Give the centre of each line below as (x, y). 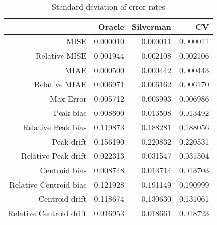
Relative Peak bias (55, 127)
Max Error (68, 98)
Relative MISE (61, 56)
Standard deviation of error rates (108, 7)
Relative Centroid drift (47, 213)
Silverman (152, 26)
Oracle (111, 26)
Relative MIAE (60, 84)
